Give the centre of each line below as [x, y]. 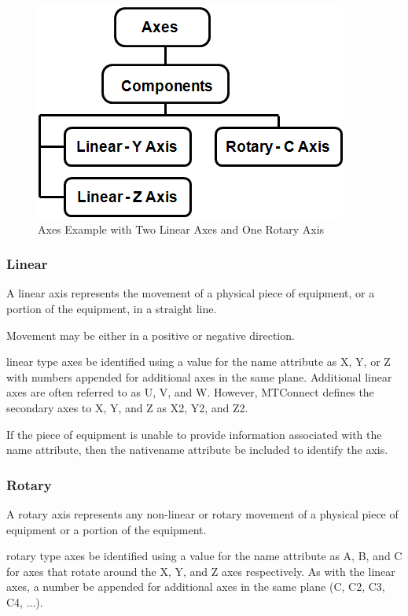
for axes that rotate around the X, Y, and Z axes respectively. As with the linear [201, 571]
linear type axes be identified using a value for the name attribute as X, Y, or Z [198, 361]
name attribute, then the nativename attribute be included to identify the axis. [197, 450]
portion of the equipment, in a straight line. [112, 308]
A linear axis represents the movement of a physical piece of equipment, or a [191, 293]
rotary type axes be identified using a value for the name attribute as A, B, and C [204, 556]
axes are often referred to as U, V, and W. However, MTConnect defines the [190, 392]
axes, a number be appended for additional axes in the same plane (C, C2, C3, [196, 586]
